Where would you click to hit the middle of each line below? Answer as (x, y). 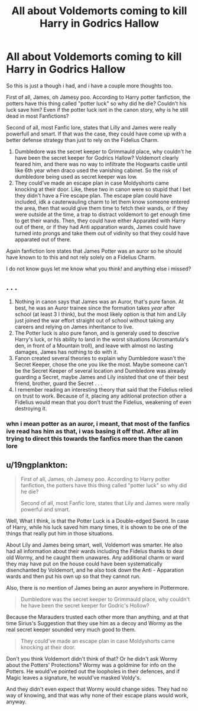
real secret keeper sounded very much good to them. (71, 630)
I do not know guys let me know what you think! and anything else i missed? (99, 269)
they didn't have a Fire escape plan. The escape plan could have (93, 195)
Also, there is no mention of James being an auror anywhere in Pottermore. (98, 588)
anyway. (16, 702)
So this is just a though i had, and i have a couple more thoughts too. (90, 85)
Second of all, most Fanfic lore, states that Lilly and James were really (91, 127)
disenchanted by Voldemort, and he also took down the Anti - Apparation (95, 570)
